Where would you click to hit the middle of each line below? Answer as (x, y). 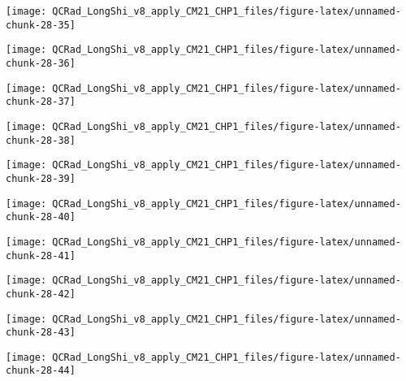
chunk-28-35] (41, 25)
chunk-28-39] (41, 178)
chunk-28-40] (41, 217)
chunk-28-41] (41, 255)
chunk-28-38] (41, 140)
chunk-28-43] (41, 333)
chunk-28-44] (41, 371)
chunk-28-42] (41, 294)
